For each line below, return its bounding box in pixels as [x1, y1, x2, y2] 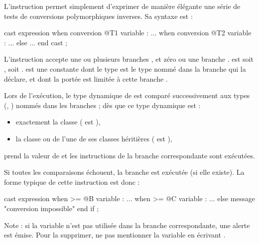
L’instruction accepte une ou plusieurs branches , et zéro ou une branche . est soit [4, 54, 254, 64]
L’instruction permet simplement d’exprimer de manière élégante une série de [4, 1, 241, 11]
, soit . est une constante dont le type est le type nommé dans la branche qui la [4, 63, 246, 74]
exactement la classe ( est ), [15, 117, 101, 127]
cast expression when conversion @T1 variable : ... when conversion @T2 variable [4, 27, 252, 38]
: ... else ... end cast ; [4, 37, 67, 47]
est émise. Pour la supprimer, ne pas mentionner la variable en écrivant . [4, 230, 226, 240]
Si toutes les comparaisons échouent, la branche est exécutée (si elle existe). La [4, 167, 245, 177]
